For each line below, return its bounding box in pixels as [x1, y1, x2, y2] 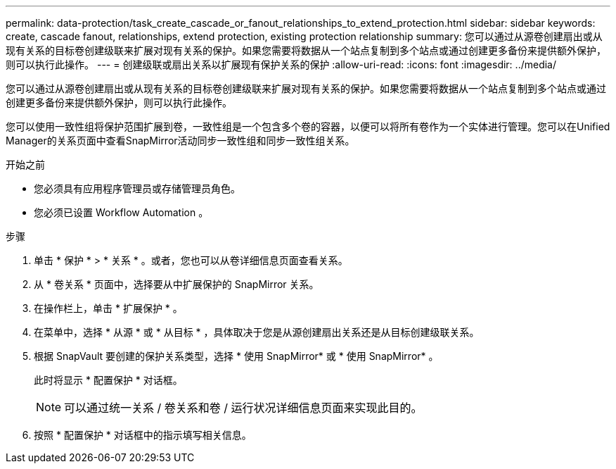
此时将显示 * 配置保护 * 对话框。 [34, 374, 183, 386]
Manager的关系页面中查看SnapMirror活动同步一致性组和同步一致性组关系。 [6, 135, 355, 146]
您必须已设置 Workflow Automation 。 [34, 206, 209, 218]
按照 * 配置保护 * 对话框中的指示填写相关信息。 [34, 429, 252, 441]
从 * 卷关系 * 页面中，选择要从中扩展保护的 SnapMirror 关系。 [34, 278, 319, 290]
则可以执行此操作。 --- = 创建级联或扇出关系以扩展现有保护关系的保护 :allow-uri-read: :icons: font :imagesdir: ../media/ [6, 58, 557, 70]
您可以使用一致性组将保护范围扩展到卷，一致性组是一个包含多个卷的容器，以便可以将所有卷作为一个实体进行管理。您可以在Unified [6, 120, 610, 132]
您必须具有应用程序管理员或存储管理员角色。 [34, 182, 240, 194]
